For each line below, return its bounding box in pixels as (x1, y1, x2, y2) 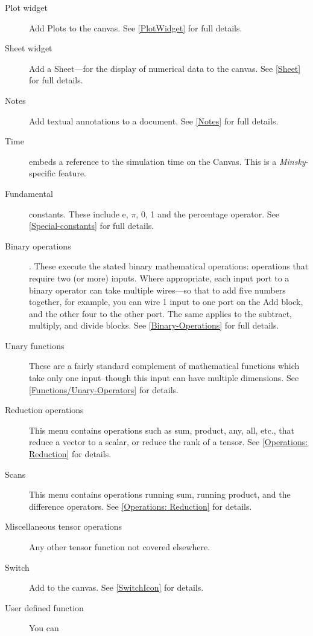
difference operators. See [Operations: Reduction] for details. (29, 499, 252, 512)
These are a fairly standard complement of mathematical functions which (29, 359, 300, 372)
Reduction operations (5, 403, 84, 416)
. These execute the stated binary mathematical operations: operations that (29, 260, 309, 272)
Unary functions (5, 339, 65, 352)
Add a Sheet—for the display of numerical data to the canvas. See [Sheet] (29, 62, 301, 74)
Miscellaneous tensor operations (5, 520, 122, 533)
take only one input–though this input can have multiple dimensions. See (29, 371, 299, 384)
